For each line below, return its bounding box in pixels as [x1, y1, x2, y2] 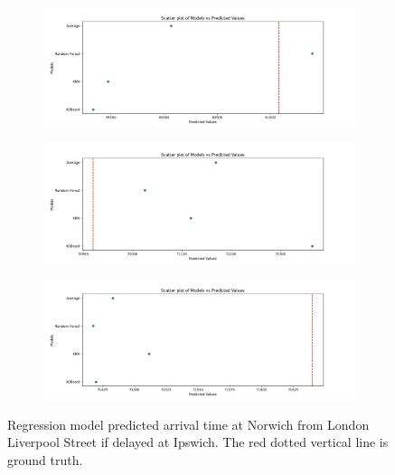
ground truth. [7, 451, 83, 470]
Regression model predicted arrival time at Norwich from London [7, 414, 370, 433]
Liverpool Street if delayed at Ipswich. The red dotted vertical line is [7, 432, 389, 451]
